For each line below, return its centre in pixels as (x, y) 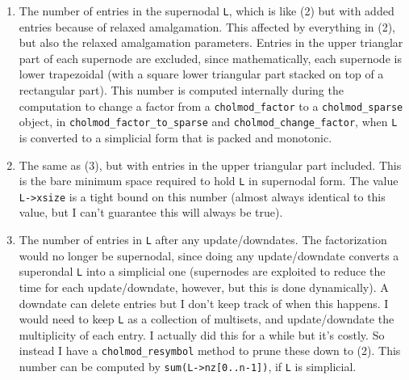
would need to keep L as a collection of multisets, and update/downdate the (207, 319)
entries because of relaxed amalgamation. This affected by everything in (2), (207, 26)
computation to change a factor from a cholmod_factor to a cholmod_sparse (211, 106)
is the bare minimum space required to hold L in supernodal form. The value (209, 181)
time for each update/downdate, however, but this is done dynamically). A (204, 287)
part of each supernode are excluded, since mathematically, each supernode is (210, 58)
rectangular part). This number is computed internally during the (181, 90)
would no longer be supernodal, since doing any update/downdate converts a (209, 255)
